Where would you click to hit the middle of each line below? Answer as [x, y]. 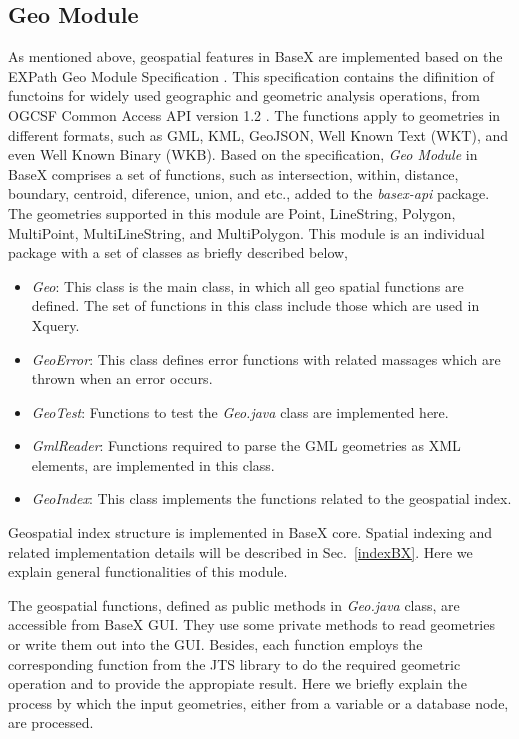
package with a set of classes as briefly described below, [178, 252]
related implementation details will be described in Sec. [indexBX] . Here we [240, 551]
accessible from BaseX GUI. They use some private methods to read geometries [251, 624]
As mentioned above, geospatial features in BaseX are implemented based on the [255, 56]
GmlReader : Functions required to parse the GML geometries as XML [246, 445]
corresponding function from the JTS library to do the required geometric [234, 663]
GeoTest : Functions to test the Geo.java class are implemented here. [240, 411]
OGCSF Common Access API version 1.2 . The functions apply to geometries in [254, 114]
